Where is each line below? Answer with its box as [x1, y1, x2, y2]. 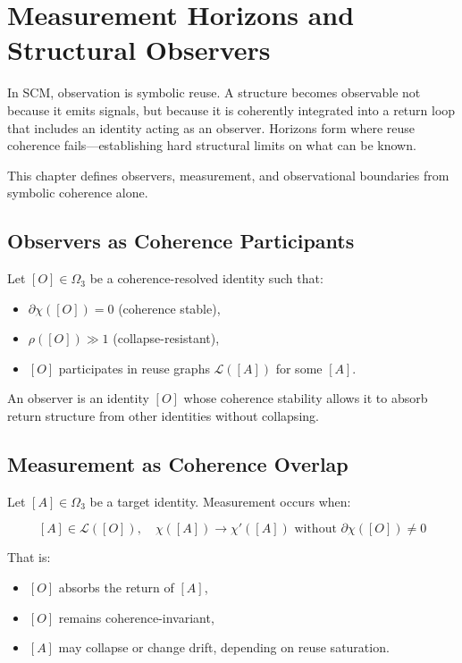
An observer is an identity [7, 389, 149, 407]
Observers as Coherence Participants [7, 227, 355, 255]
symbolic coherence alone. [7, 183, 148, 202]
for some [275, 358, 323, 377]
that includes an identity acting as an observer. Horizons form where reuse [7, 118, 415, 137]
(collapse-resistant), [113, 329, 220, 348]
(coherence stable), [118, 298, 221, 317]
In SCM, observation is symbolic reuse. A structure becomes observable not [7, 83, 421, 102]
